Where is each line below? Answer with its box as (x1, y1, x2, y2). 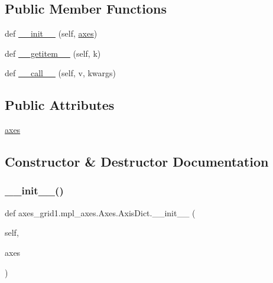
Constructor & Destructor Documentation (5, 152, 269, 171)
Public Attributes (5, 96, 115, 114)
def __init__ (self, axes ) (5, 27, 97, 40)
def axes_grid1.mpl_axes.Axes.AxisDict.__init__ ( (5, 206, 196, 219)
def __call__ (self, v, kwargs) (5, 67, 116, 79)
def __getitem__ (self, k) (5, 47, 101, 59)
